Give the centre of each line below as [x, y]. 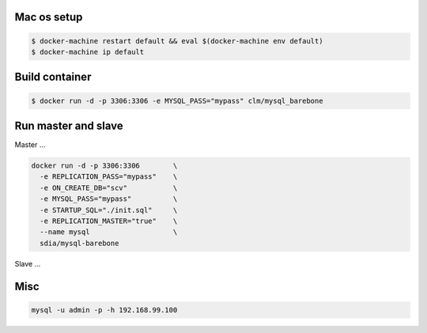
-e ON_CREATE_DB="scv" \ [109, 187]
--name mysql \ [109, 232]
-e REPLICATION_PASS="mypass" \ [109, 177]
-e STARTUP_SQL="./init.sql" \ [109, 210]
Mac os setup [49, 17]
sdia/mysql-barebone [79, 243]
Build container [53, 77]
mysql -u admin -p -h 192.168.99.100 [104, 310]
